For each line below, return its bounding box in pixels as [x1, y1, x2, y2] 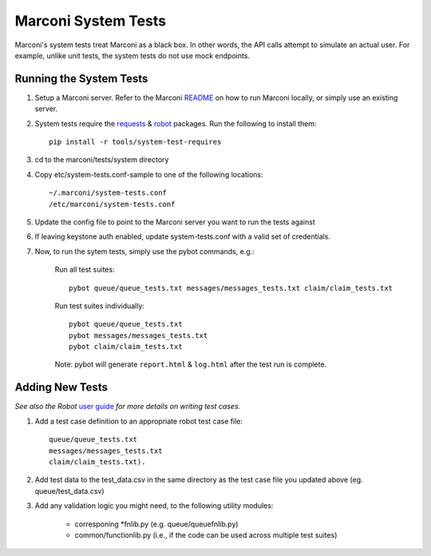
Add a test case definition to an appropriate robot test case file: [34, 416, 243, 426]
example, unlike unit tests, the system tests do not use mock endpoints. [14, 50, 251, 60]
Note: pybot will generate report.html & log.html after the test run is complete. [54, 359, 327, 369]
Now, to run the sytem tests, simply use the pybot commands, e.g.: [34, 246, 255, 256]
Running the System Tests [14, 72, 148, 85]
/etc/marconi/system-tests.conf [49, 200, 176, 208]
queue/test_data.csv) [34, 486, 105, 495]
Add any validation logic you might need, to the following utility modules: [34, 501, 274, 510]
